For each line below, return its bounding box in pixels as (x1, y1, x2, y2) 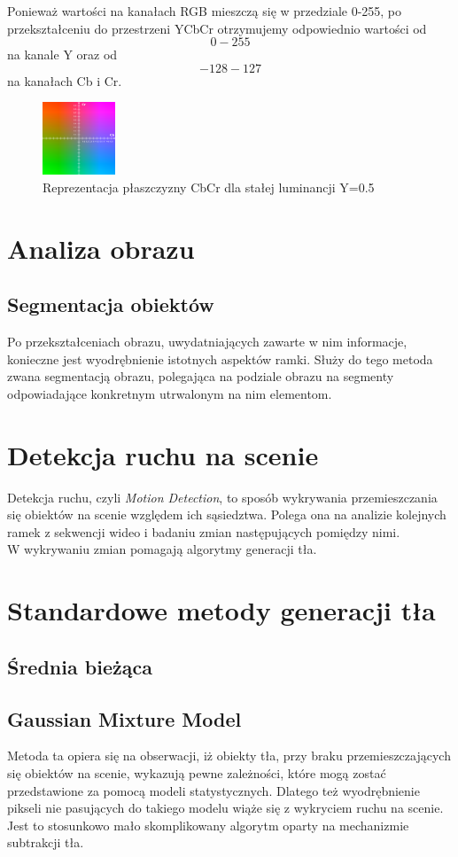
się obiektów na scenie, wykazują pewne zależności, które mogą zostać (7, 763, 386, 782)
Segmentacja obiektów (7, 291, 214, 318)
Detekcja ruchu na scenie (7, 436, 319, 472)
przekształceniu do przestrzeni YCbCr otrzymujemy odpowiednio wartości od (7, 19, 427, 37)
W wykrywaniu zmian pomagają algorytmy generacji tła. (7, 540, 317, 558)
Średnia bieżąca (7, 652, 152, 680)
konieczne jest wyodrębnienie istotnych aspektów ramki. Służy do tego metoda (7, 349, 433, 368)
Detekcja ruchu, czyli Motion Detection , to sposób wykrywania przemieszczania (7, 487, 438, 506)
